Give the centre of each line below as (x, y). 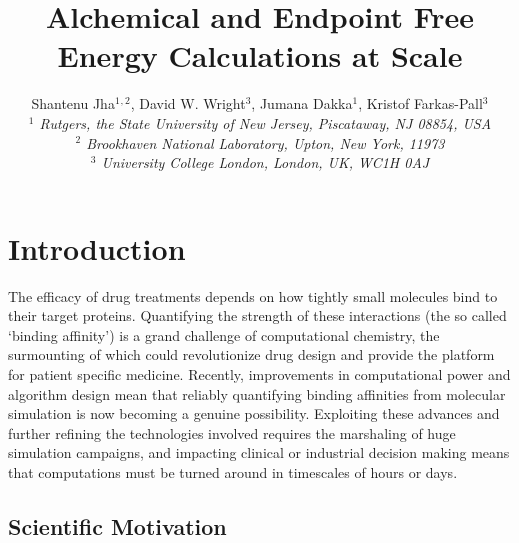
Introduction (97, 247)
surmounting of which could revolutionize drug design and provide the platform (251, 354)
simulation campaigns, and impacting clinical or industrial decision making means (259, 452)
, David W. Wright (188, 103)
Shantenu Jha (73, 103)
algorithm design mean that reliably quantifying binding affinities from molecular (257, 393)
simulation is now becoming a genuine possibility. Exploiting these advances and (254, 413)
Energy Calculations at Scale (260, 55)
